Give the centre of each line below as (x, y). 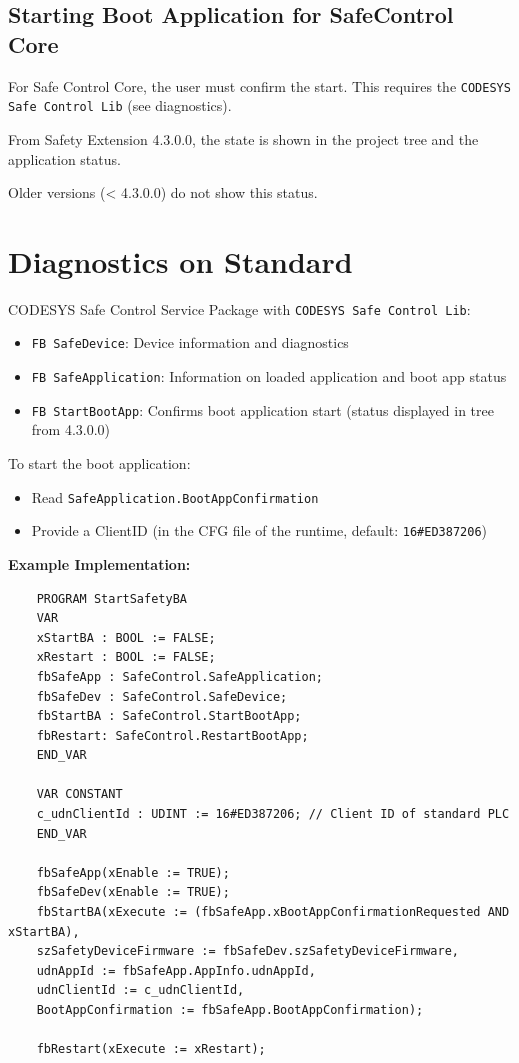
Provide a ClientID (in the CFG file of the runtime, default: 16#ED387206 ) (259, 530)
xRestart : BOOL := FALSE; (126, 657)
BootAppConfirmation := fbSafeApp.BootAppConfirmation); (230, 1010)
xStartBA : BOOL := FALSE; (126, 637)
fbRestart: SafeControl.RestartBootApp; (172, 735)
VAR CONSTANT (79, 794)
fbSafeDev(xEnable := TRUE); (133, 892)
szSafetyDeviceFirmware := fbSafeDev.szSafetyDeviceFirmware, (248, 951)
